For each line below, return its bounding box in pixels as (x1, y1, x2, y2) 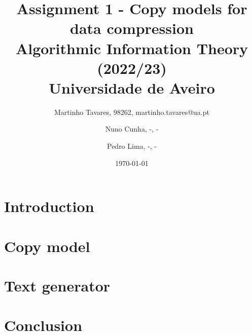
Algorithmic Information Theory (15, 37, 248, 58)
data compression (70, 18, 194, 38)
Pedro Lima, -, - (106, 141, 157, 151)
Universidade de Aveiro (49, 77, 215, 98)
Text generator (4, 275, 111, 296)
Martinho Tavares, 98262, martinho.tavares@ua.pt (54, 106, 209, 117)
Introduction (4, 196, 94, 217)
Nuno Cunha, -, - (105, 123, 159, 134)
